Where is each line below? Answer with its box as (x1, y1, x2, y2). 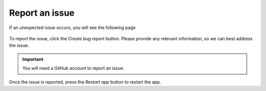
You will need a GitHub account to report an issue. (22, 65, 125, 71)
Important (22, 56, 44, 62)
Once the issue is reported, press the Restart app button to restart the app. (9, 79, 161, 85)
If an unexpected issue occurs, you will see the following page (9, 25, 136, 30)
